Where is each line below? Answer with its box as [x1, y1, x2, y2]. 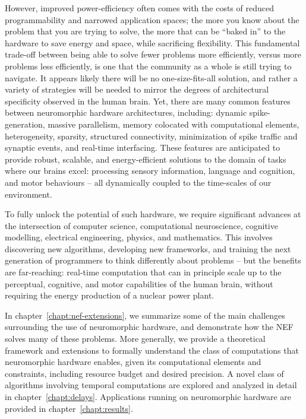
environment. [5, 188, 52, 200]
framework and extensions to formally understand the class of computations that [5, 344, 299, 356]
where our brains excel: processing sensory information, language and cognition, [5, 164, 295, 177]
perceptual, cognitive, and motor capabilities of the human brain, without [5, 277, 273, 290]
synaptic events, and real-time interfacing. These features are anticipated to [5, 141, 280, 154]
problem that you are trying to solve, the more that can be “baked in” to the [5, 25, 286, 37]
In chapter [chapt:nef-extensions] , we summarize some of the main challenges [5, 309, 285, 321]
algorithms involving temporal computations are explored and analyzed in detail [5, 379, 297, 391]
